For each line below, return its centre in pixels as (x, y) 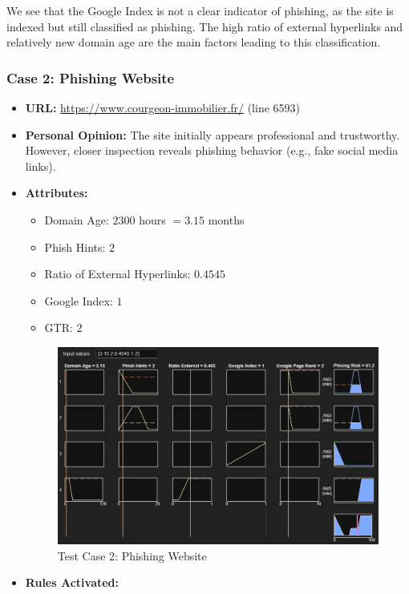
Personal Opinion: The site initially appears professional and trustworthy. (213, 134)
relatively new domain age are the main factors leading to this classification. (194, 42)
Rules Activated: (72, 582)
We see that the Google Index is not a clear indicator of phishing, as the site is (200, 10)
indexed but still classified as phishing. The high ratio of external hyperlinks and (205, 26)
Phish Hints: (75, 246)
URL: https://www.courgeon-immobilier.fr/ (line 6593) (162, 107)
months (226, 219)
